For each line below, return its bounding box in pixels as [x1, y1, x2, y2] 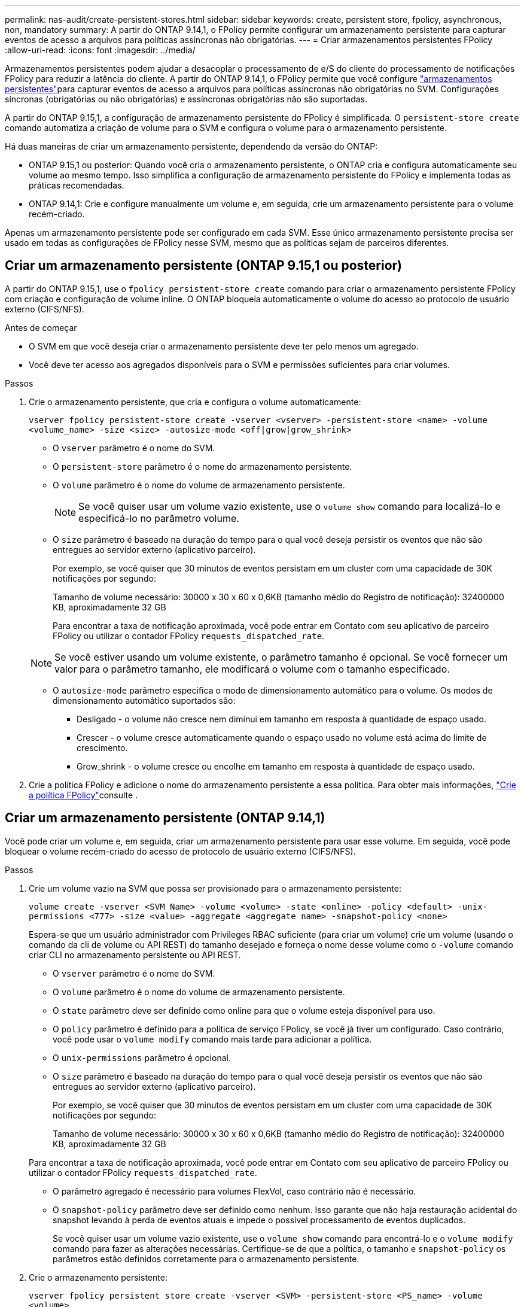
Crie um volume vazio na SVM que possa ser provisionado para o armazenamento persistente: [29, 883, 401, 893]
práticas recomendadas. [29, 180, 124, 190]
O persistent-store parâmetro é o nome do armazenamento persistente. [53, 461, 352, 472]
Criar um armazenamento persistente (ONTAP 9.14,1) [5, 810, 325, 826]
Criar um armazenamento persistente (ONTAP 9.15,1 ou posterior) [5, 258, 402, 273]
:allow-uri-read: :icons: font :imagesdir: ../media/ [5, 45, 196, 55]
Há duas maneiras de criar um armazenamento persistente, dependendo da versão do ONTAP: [5, 141, 378, 151]
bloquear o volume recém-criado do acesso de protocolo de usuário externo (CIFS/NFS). [5, 846, 356, 856]
